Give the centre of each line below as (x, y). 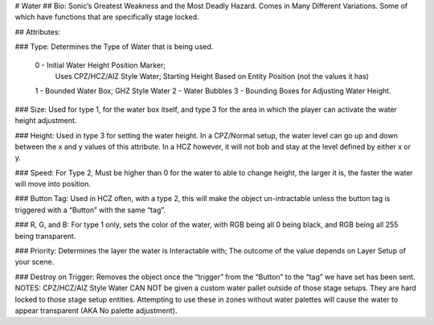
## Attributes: (37, 31)
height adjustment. (46, 121)
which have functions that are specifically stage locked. (107, 17)
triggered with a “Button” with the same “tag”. (90, 210)
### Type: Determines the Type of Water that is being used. (114, 47)
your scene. (35, 262)
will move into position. (53, 184)
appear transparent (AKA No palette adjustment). (96, 311)
